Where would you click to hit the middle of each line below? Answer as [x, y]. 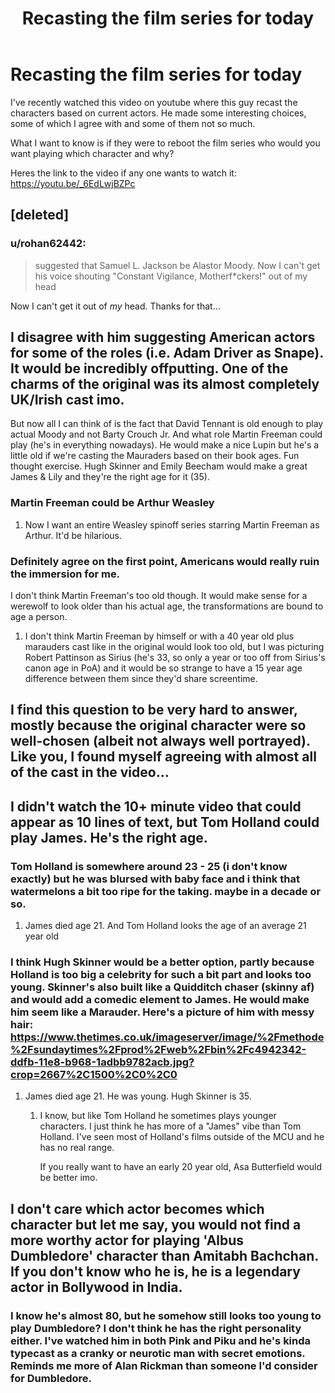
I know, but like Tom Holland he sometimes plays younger [158, 1116]
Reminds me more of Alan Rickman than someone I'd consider [164, 1365]
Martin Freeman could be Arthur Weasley [112, 503]
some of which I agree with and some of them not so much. [133, 123]
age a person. [39, 617]
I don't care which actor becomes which [137, 1208]
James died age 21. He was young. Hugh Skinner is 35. [138, 1096]
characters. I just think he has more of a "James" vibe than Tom [170, 1126]
